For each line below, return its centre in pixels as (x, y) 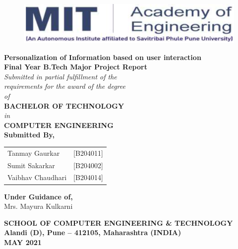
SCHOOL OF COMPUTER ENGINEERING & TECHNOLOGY (119, 222)
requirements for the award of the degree (65, 86)
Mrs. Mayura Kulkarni (38, 206)
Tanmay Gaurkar (34, 153)
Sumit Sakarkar (31, 165)
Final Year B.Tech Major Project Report (76, 67)
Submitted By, (29, 135)
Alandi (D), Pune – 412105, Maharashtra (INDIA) (93, 232)
